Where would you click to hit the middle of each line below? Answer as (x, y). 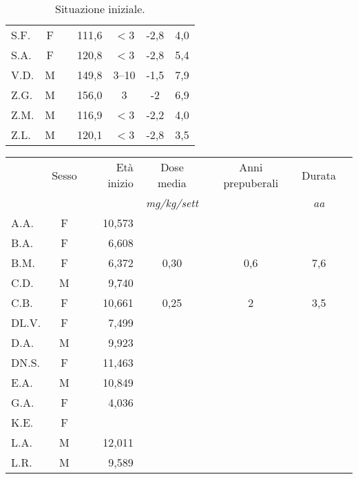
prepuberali (251, 183)
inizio (120, 183)
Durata (319, 175)
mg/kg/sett (172, 203)
